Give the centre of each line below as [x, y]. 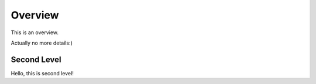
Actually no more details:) [42, 43]
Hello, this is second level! [42, 73]
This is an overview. [35, 32]
